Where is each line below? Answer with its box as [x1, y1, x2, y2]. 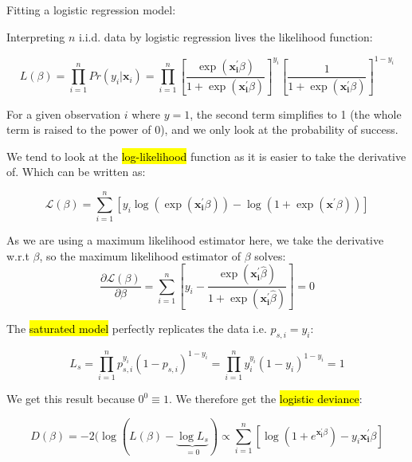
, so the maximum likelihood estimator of [39, 247, 241, 264]
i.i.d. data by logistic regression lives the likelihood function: [78, 28, 373, 45]
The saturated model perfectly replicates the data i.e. [6, 320, 267, 337]
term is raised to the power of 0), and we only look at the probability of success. [6, 121, 398, 138]
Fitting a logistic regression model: [6, 2, 176, 18]
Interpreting [6, 28, 65, 45]
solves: [254, 247, 286, 264]
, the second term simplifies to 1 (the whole [190, 105, 402, 122]
